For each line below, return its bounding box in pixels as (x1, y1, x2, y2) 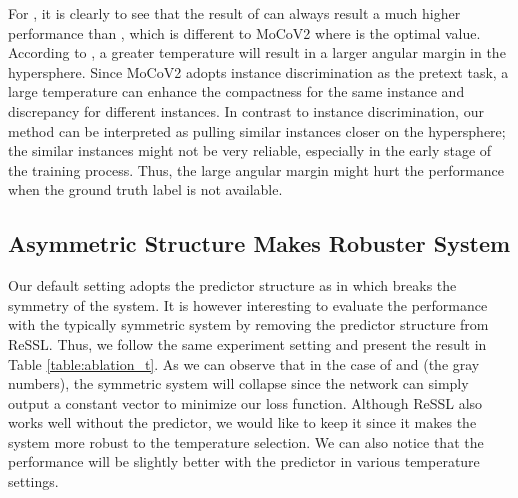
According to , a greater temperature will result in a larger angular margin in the (8, 42, 506, 63)
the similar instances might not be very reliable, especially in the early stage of (8, 140, 492, 161)
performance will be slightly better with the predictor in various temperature (8, 451, 480, 472)
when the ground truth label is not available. (8, 179, 283, 200)
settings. (8, 471, 59, 492)
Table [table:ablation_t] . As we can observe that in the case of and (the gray (8, 353, 480, 374)
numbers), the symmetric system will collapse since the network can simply (8, 373, 469, 394)
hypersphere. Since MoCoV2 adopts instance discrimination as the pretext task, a (8, 61, 509, 82)
